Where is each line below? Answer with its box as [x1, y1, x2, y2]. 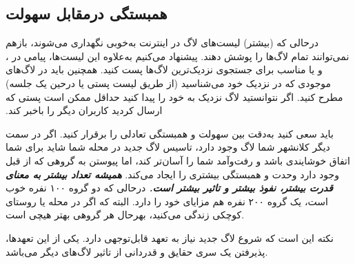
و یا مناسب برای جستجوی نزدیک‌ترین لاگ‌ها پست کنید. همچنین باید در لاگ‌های [6, 62, 323, 77]
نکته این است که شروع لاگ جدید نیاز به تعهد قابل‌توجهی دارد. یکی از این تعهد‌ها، [6, 230, 334, 245]
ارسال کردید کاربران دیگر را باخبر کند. [6, 103, 163, 117]
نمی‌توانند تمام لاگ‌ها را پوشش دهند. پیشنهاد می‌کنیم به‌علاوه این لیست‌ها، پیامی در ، [6, 48, 349, 63]
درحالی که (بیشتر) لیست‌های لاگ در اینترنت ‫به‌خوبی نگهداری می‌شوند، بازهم [6, 35, 318, 50]
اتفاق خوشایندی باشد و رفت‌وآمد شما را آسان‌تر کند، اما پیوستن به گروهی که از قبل [6, 153, 350, 167]
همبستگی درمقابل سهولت [6, 3, 168, 24]
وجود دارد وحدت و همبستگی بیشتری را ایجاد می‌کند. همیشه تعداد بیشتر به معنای [6, 167, 339, 181]
